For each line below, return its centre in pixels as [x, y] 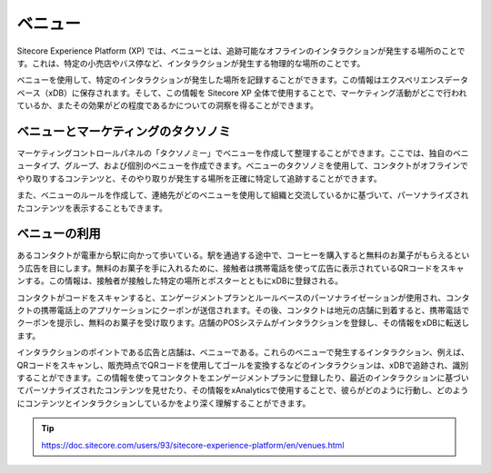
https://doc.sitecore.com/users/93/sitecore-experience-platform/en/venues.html [193, 445]
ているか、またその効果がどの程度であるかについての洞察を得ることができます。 [167, 105]
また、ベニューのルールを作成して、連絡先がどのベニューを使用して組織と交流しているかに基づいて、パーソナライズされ [243, 195]
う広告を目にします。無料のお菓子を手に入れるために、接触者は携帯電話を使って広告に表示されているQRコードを [229, 268]
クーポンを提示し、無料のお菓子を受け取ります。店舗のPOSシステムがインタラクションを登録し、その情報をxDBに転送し [243, 323]
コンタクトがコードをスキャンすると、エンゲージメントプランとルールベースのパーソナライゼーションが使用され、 [231, 297]
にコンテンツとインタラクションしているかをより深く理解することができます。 [164, 403]
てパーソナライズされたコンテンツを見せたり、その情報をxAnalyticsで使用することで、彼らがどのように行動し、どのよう [243, 390]
